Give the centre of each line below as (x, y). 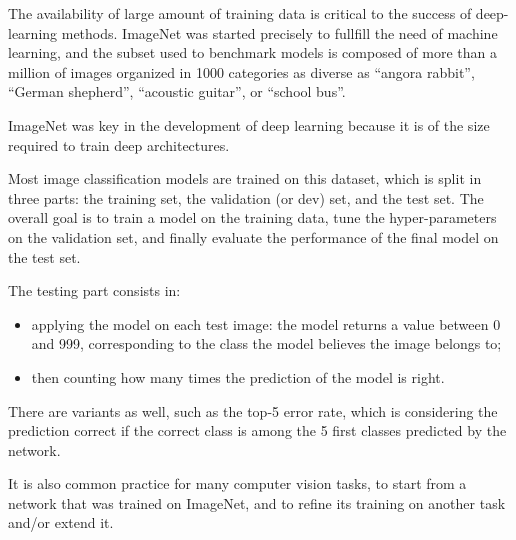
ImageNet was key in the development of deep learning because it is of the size (249, 124)
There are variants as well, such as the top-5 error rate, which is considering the (253, 410)
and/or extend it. (61, 522)
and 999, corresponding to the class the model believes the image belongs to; (266, 343)
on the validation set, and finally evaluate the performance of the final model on (253, 236)
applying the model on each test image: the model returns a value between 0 (266, 323)
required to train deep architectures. (119, 144)
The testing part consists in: (94, 290)
